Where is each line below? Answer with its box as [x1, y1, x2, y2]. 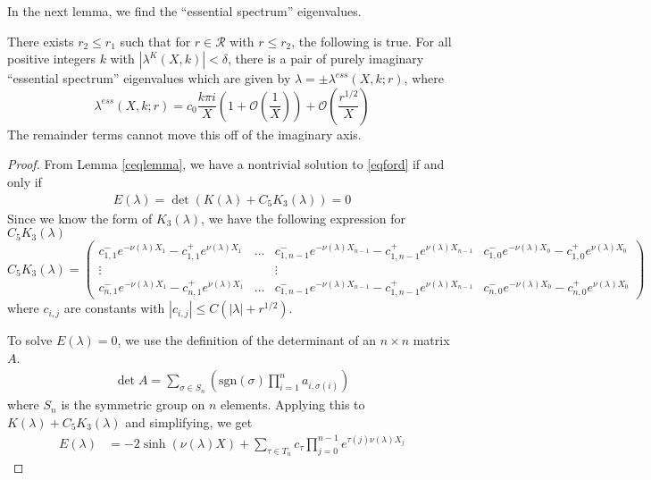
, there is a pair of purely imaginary [228, 49, 424, 68]
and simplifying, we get [125, 413, 253, 432]
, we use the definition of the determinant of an [117, 331, 376, 349]
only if [7, 172, 42, 190]
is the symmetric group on [61, 395, 205, 414]
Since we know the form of [7, 208, 153, 227]
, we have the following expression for [201, 208, 405, 227]
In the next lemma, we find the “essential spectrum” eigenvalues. [7, 2, 362, 20]
